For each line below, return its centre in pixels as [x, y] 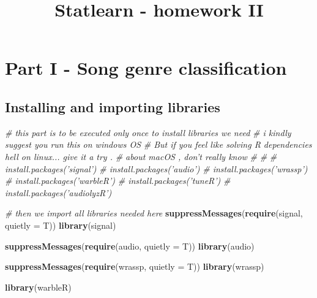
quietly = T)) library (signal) [61, 225]
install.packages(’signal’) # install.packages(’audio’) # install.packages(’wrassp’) [156, 168]
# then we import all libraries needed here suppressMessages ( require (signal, [154, 213]
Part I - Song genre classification [146, 68]
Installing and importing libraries [113, 106]
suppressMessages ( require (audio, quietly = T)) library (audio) [130, 246]
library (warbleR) [38, 287]
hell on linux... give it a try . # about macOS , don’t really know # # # [141, 156]
